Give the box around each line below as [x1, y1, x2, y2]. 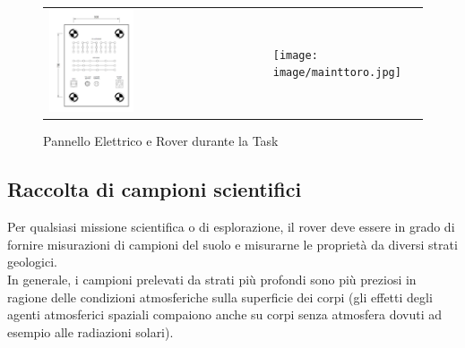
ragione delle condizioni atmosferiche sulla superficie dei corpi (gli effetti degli [7, 287, 433, 306]
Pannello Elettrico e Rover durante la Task [43, 132, 279, 150]
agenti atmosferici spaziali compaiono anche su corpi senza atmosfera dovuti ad [7, 305, 443, 324]
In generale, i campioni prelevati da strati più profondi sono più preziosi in [7, 269, 417, 288]
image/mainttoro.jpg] [272, 66, 401, 80]
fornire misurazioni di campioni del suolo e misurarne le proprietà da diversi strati [7, 234, 458, 253]
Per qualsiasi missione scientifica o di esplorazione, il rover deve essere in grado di [7, 217, 455, 236]
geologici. [7, 252, 57, 271]
